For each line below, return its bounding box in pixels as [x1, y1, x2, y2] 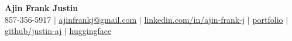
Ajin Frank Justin [5, 2, 78, 13]
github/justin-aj [5, 25, 62, 37]
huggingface [69, 25, 112, 37]
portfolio [252, 13, 283, 25]
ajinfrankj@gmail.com [59, 13, 137, 25]
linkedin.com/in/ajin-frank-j [144, 13, 245, 25]
